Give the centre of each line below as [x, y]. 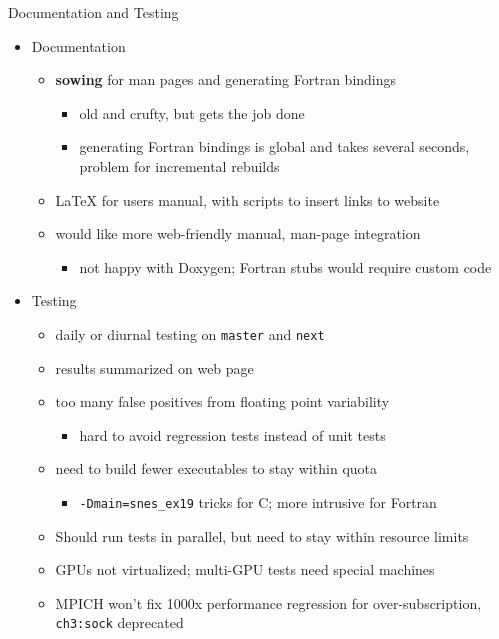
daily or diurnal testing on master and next [190, 333]
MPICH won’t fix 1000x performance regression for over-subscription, [268, 602]
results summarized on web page [154, 367]
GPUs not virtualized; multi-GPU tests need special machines [245, 569]
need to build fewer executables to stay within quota [216, 468]
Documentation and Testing [93, 12]
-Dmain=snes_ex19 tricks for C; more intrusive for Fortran [258, 501]
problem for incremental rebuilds [179, 165]
